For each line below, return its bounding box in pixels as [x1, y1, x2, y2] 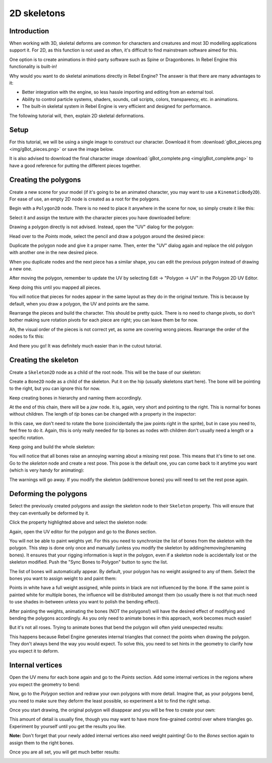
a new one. [9, 266, 33, 272]
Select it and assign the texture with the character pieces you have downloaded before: [9, 215, 191, 221]
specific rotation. [9, 434, 45, 440]
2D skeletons [9, 8, 65, 19]
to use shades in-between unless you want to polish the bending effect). [9, 599, 160, 605]
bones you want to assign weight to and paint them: [9, 576, 117, 581]
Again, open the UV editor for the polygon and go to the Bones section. [9, 528, 157, 535]
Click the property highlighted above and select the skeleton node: [9, 519, 148, 525]
